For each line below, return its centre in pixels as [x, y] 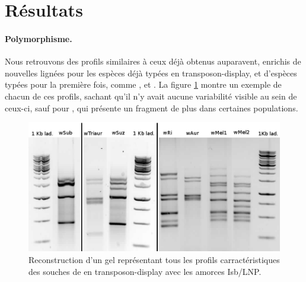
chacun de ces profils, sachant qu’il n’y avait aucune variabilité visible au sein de [151, 96]
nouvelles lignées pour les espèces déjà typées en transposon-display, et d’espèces [151, 73]
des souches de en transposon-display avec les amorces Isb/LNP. [145, 271]
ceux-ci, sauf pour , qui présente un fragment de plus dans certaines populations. [152, 108]
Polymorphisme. [39, 38]
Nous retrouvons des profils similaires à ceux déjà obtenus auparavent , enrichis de [153, 61]
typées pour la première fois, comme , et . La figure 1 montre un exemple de [143, 84]
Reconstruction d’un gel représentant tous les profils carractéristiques [154, 260]
